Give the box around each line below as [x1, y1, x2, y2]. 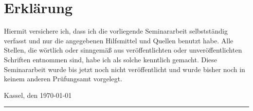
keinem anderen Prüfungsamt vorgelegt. [4, 74, 123, 84]
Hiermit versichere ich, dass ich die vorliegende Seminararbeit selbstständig [4, 26, 228, 36]
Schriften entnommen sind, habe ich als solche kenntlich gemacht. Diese [4, 54, 217, 64]
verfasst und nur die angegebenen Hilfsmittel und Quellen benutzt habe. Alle [4, 35, 234, 45]
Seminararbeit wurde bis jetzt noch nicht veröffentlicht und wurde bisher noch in [4, 64, 245, 74]
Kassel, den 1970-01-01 [4, 90, 72, 100]
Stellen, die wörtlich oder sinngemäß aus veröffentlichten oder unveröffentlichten [4, 45, 242, 55]
